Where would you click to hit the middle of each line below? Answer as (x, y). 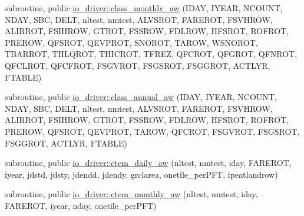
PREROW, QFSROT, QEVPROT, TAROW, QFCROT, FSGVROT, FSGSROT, (152, 131)
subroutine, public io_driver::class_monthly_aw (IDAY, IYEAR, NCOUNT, (144, 8)
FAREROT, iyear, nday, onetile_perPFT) (81, 205)
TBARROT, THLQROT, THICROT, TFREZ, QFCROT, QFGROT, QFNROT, (151, 54)
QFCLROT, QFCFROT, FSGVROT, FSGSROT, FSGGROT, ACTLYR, (138, 65)
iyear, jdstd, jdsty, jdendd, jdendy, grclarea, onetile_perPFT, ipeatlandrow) (141, 174)
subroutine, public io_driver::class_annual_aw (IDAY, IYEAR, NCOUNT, (141, 97)
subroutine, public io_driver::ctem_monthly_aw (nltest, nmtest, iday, (131, 194)
